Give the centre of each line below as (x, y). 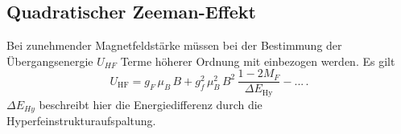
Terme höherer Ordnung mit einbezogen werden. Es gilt (258, 61)
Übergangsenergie (50, 61)
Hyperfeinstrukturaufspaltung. (81, 121)
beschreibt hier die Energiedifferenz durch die (151, 104)
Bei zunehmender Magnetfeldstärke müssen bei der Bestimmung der (174, 45)
